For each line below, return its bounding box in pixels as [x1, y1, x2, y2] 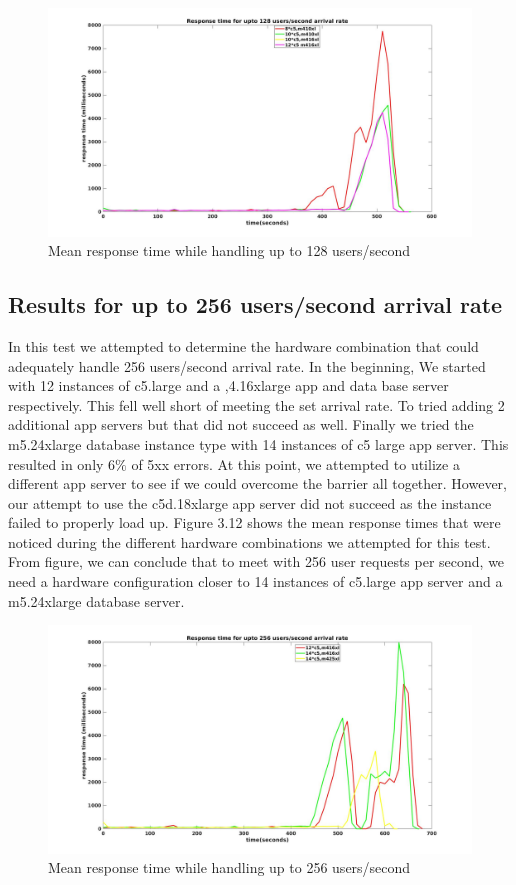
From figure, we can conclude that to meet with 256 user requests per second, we [8, 551, 505, 572]
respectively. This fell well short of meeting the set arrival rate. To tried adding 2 [8, 394, 505, 415]
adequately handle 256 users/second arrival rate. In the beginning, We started [8, 355, 486, 376]
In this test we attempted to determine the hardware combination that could [8, 335, 479, 356]
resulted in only [8, 453, 104, 474]
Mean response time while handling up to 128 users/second [48, 240, 411, 261]
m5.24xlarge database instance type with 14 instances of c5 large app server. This [8, 433, 509, 454]
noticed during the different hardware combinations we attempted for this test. [8, 531, 491, 552]
